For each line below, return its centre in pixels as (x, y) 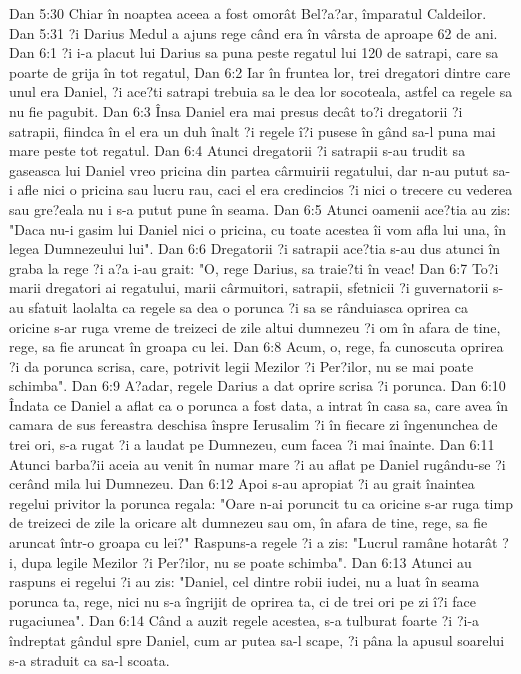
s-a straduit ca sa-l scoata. (89, 659)
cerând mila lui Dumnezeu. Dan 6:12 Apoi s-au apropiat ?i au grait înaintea (242, 483)
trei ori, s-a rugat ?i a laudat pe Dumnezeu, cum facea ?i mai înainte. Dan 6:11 (252, 444)
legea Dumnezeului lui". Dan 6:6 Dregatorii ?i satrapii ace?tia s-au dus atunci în (255, 248)
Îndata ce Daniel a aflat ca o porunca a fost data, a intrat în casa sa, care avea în (259, 404)
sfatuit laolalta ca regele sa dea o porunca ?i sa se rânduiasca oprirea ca (248, 306)
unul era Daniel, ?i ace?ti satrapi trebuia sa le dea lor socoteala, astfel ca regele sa (261, 91)
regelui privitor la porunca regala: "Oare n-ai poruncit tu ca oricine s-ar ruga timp (261, 502)
